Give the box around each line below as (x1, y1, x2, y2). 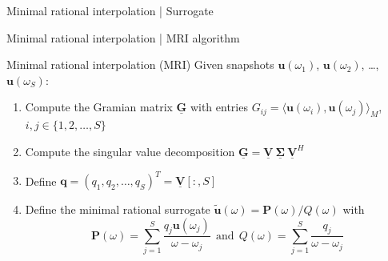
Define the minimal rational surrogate (25, 201, 210, 218)
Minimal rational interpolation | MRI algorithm (6, 29, 240, 46)
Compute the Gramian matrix (25, 98, 173, 115)
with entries (190, 98, 248, 115)
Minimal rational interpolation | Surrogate (6, 2, 214, 18)
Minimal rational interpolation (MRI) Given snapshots (6, 56, 274, 73)
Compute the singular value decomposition (25, 143, 235, 159)
